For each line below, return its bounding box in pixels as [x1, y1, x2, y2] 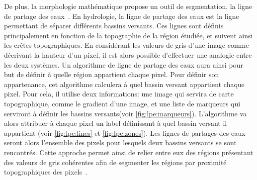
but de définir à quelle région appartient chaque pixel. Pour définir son [4, 69, 219, 80]
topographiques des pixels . [4, 167, 87, 177]
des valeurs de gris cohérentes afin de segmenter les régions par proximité [4, 157, 227, 167]
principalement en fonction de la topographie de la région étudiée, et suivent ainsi [4, 30, 253, 40]
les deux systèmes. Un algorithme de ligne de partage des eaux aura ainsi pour [4, 59, 243, 70]
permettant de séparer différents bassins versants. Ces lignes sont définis [4, 20, 224, 31]
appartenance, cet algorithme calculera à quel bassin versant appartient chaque [4, 79, 245, 89]
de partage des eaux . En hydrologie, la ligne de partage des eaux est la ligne [4, 10, 239, 21]
